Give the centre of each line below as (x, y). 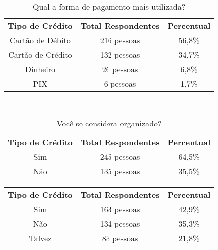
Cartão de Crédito (40, 55)
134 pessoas (120, 223)
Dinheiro (40, 69)
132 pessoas (120, 55)
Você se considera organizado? (109, 123)
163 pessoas (120, 209)
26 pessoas (120, 69)
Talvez (40, 238)
